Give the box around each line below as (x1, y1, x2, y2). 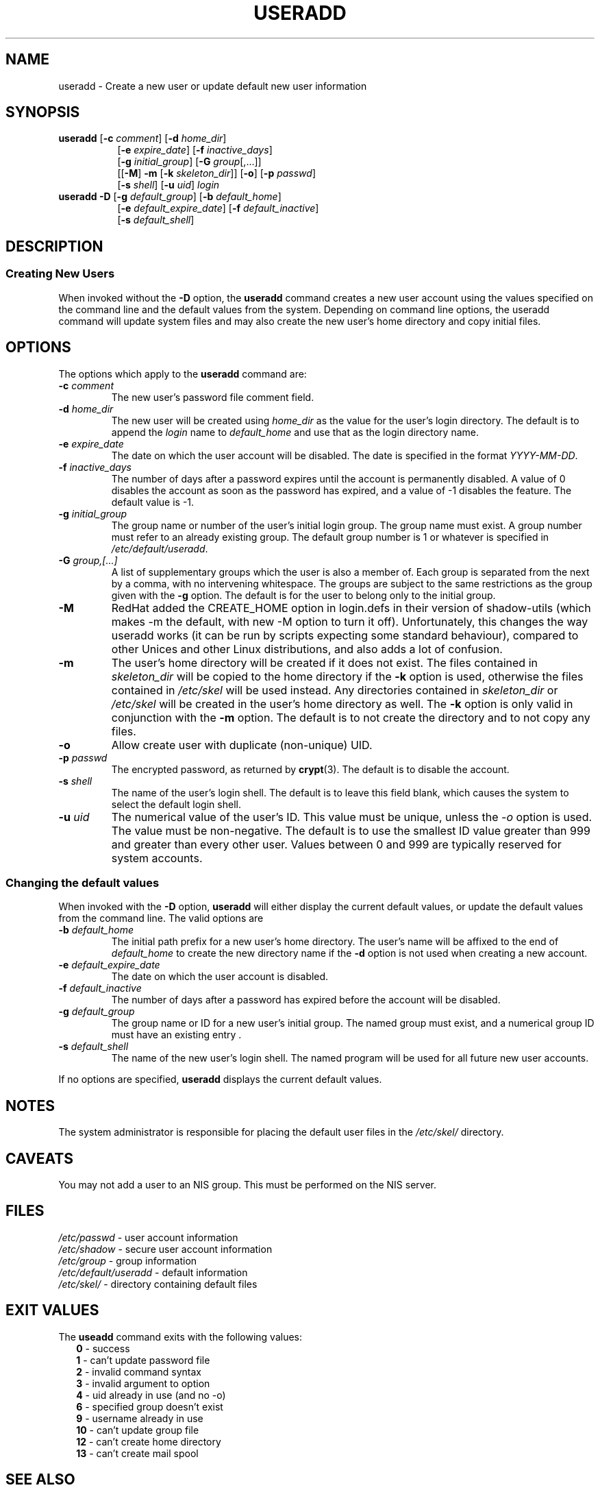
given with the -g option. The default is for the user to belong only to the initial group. (111, 589, 496, 601)
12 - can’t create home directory (76, 1435, 221, 1448)
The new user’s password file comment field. (111, 391, 314, 403)
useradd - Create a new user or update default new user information (58, 80, 367, 92)
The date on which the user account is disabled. (111, 970, 329, 983)
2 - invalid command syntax (76, 1365, 201, 1378)
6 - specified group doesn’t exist (76, 1400, 223, 1413)
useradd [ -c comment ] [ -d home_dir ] (58, 132, 227, 145)
